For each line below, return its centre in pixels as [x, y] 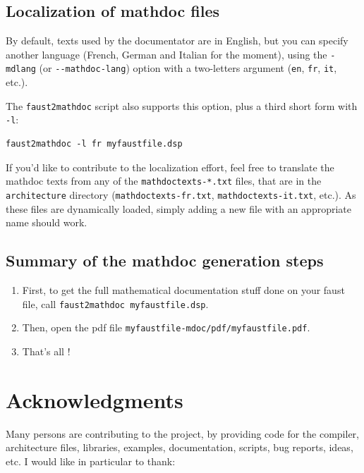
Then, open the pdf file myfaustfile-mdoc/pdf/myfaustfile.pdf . [166, 327]
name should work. [47, 222]
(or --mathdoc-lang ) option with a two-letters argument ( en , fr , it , [188, 68]
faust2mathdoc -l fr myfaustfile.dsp [94, 144]
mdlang [21, 69]
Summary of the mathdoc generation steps [165, 260]
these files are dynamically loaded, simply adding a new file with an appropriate [178, 208]
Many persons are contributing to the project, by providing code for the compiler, [182, 433]
